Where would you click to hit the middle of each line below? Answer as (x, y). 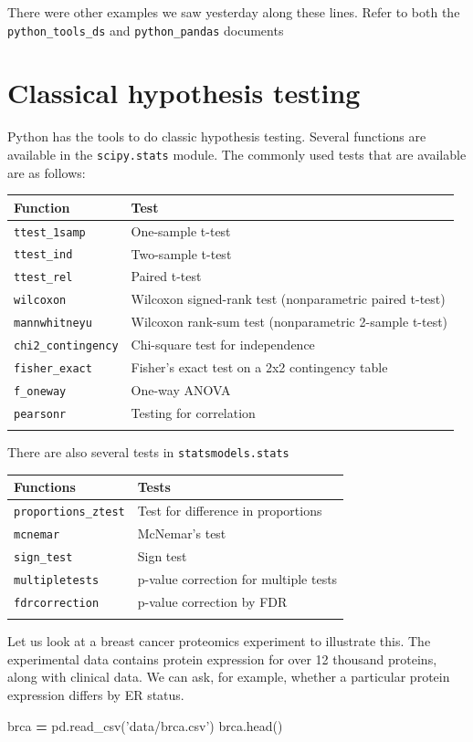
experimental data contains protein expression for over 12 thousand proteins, (222, 658)
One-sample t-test (181, 230)
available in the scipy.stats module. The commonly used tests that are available (237, 154)
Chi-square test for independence (223, 345)
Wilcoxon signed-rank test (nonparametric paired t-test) (288, 299)
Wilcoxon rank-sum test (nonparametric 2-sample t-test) (289, 322)
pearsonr (40, 414)
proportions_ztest (69, 512)
